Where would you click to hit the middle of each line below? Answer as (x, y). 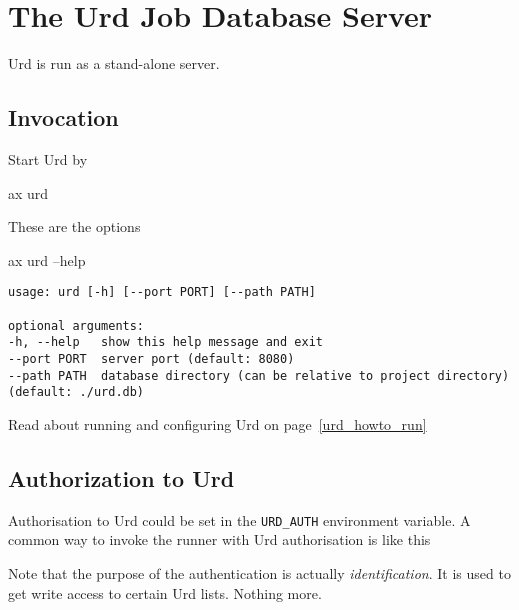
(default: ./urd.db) (76, 392)
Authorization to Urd (121, 477)
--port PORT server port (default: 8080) (151, 358)
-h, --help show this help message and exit (165, 342)
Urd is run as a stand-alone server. (114, 63)
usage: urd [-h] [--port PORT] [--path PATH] (162, 292)
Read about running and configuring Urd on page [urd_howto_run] (217, 423)
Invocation (63, 117)
